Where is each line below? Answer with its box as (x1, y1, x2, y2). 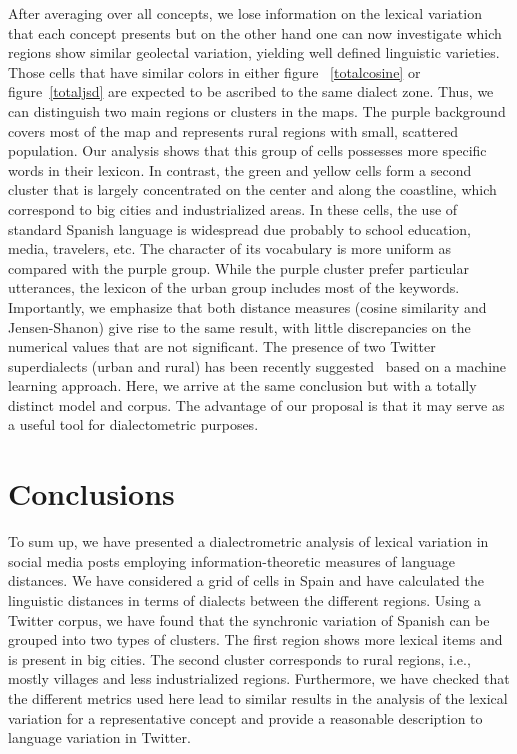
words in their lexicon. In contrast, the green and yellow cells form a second (8, 159, 472, 180)
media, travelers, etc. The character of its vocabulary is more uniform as (8, 238, 452, 259)
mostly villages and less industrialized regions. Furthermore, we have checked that (8, 668, 510, 689)
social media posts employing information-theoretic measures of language (8, 550, 455, 571)
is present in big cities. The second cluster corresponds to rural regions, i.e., (8, 648, 471, 669)
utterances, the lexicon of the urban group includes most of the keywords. (8, 277, 460, 298)
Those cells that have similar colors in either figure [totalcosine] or (8, 61, 421, 82)
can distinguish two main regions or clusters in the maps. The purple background (8, 100, 506, 121)
